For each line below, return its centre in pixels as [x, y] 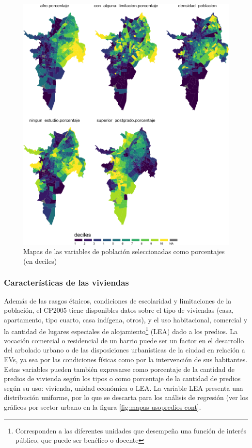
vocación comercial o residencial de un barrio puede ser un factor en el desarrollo [124, 340]
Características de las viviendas [66, 282]
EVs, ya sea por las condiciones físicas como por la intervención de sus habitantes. [126, 359]
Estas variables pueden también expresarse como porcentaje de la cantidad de [119, 369]
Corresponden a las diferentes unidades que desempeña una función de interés [131, 430]
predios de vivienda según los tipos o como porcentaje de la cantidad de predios [122, 378]
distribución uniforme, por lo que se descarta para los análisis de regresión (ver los [126, 397]
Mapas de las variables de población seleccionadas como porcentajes [124, 251]
